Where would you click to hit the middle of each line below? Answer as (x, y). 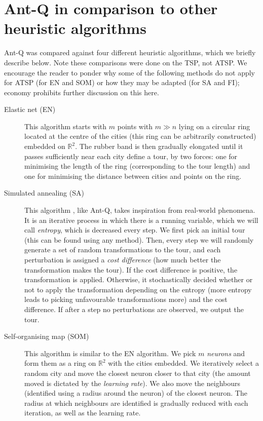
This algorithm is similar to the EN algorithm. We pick (110, 353)
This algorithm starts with (66, 126)
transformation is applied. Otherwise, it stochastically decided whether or (139, 279)
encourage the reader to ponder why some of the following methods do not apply (129, 72)
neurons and (226, 353)
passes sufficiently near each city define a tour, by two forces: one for (131, 156)
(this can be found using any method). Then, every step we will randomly (139, 239)
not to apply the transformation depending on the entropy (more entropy (138, 289)
